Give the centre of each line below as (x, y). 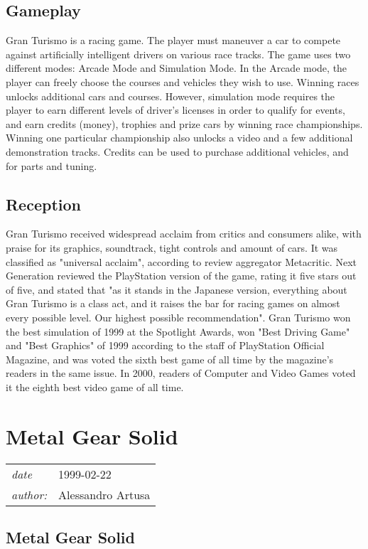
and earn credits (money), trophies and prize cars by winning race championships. (184, 123)
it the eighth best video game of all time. (95, 387)
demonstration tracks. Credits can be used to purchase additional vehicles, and (177, 151)
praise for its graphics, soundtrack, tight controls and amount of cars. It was (172, 247)
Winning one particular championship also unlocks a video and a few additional (179, 138)
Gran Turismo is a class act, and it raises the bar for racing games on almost (173, 303)
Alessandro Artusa (104, 494)
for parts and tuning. (52, 165)
